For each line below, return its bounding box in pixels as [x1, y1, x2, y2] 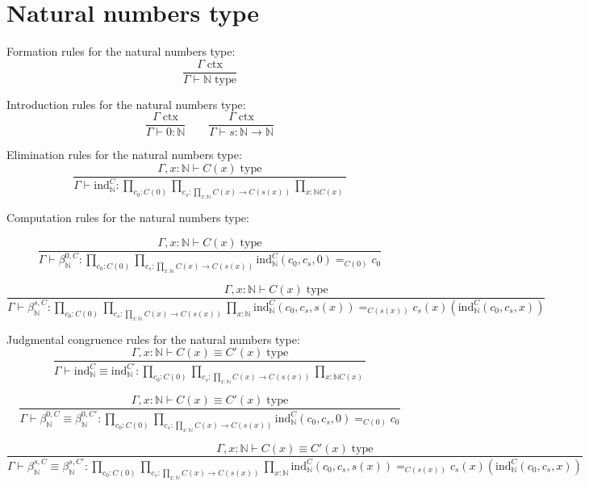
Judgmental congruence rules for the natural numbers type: [6, 330, 300, 347]
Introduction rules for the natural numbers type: [6, 95, 246, 112]
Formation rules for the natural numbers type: [6, 43, 236, 60]
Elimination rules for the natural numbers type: [6, 146, 242, 163]
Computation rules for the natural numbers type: [6, 209, 249, 226]
